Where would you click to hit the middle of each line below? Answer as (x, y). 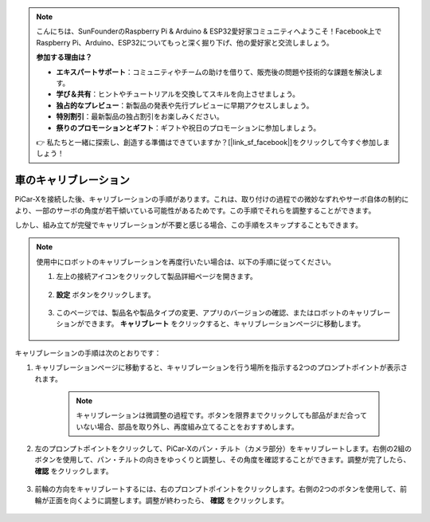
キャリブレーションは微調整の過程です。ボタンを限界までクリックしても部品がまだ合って (222, 415)
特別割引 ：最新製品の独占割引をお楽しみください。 (140, 116)
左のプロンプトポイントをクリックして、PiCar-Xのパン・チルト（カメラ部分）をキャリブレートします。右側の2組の (223, 449)
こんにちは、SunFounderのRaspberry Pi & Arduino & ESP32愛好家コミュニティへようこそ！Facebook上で (209, 31)
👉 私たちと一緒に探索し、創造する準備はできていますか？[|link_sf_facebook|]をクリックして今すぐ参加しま (213, 142)
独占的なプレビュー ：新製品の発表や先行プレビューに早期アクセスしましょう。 (185, 105)
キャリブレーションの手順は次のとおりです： (88, 353)
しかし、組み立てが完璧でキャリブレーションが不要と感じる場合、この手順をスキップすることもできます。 (188, 225)
